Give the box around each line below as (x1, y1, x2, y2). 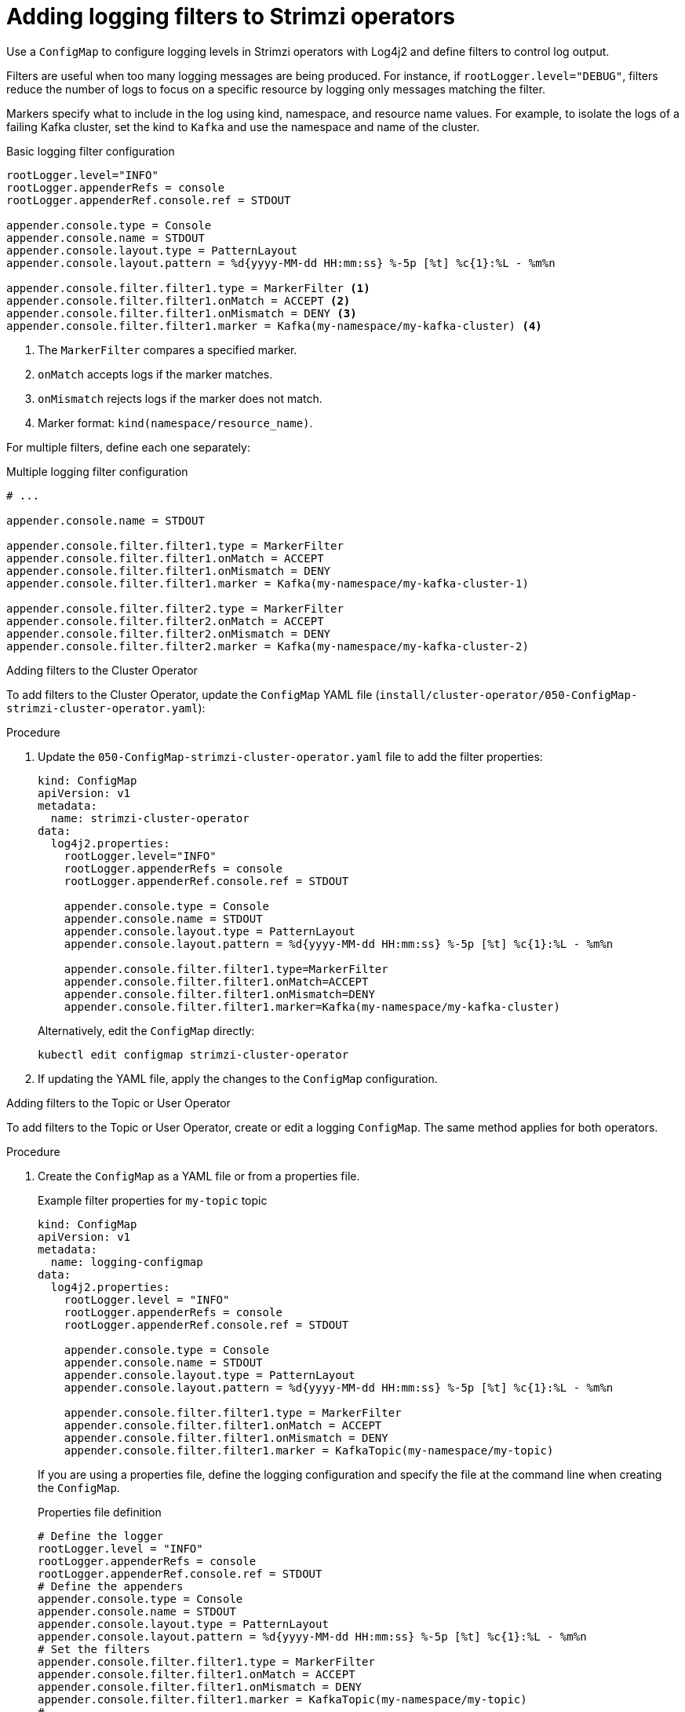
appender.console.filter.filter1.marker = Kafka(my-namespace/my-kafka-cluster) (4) (6, 319, 542, 332)
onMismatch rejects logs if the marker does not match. (38, 391, 322, 405)
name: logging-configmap (50, 1255, 203, 1268)
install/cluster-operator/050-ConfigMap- (379, 688, 638, 701)
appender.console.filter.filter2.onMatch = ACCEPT (6, 614, 324, 627)
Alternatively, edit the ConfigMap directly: (38, 1023, 255, 1037)
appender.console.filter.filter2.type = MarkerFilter (6, 602, 344, 615)
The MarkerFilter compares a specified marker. (38, 342, 297, 357)
